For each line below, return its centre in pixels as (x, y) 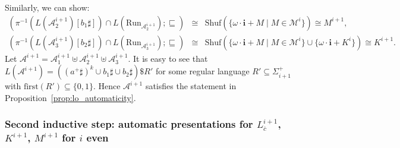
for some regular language (202, 71)
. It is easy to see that (168, 58)
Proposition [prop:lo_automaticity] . (70, 97)
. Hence (107, 86)
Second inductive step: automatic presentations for (129, 124)
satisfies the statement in (191, 86)
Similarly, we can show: (47, 7)
